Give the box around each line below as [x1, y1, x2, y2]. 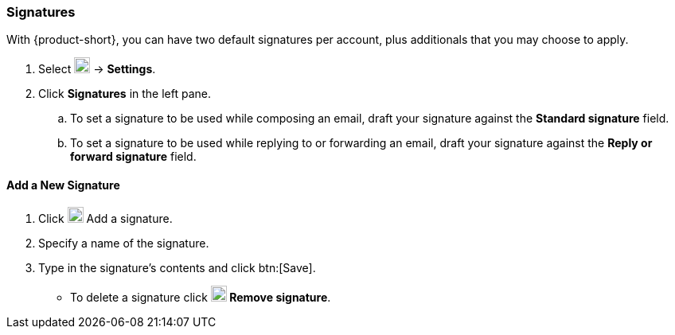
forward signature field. [70, 150, 197, 164]
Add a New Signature [6, 177, 120, 192]
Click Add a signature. [38, 211, 173, 225]
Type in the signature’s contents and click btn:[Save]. [38, 260, 316, 275]
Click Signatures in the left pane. [38, 87, 211, 101]
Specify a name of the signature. [38, 236, 209, 250]
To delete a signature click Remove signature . [70, 290, 331, 304]
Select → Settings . [38, 62, 156, 76]
